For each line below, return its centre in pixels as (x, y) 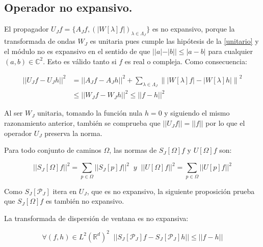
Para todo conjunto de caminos (53, 150)
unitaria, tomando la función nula (90, 113)
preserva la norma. (73, 133)
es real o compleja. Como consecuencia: (186, 61)
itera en (65, 191)
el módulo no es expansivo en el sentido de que (77, 51)
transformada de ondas (40, 41)
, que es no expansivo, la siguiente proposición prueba (171, 191)
